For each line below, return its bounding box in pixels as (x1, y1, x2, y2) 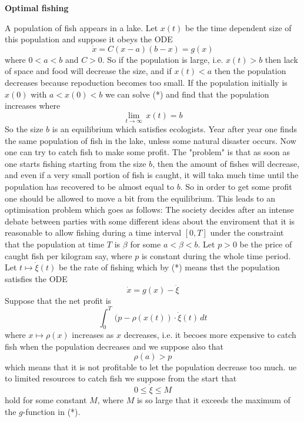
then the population (214, 65, 286, 77)
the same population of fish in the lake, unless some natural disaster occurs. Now (5, 134, 296, 146)
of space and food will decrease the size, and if (5, 65, 172, 77)
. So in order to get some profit (180, 180, 292, 192)
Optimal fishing (5, 2, 69, 14)
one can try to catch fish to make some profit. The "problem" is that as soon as (5, 146, 290, 158)
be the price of (239, 237, 292, 250)
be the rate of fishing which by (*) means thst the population (58, 261, 280, 273)
